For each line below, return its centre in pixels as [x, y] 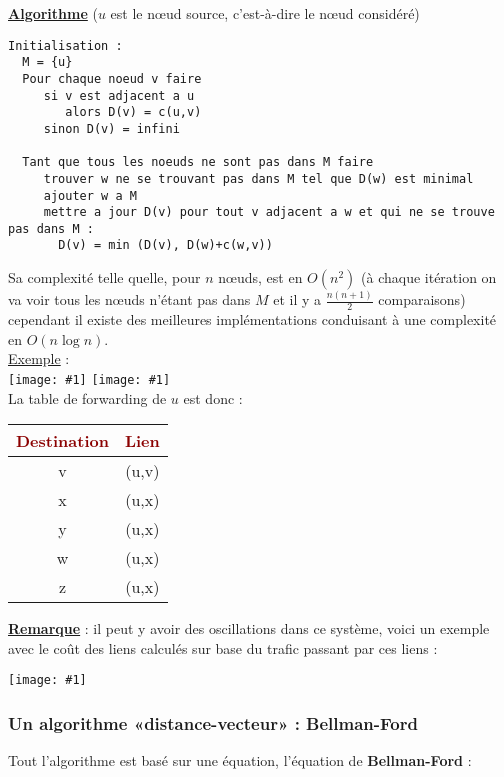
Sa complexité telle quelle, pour [104, 277]
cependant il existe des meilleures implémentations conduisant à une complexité [252, 319]
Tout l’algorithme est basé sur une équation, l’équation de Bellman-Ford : [240, 760]
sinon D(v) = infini [111, 128]
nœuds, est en [260, 277]
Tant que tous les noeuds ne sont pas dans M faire [198, 162]
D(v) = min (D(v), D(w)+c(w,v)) [165, 245]
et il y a [297, 299]
